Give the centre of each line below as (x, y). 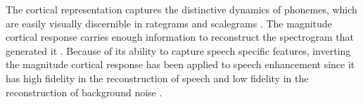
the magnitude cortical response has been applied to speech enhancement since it (180, 64)
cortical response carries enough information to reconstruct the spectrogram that (180, 37)
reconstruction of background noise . (84, 92)
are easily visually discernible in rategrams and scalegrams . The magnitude (169, 23)
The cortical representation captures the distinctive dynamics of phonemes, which (181, 9)
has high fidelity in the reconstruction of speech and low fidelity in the (157, 78)
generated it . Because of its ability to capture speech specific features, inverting (178, 50)
